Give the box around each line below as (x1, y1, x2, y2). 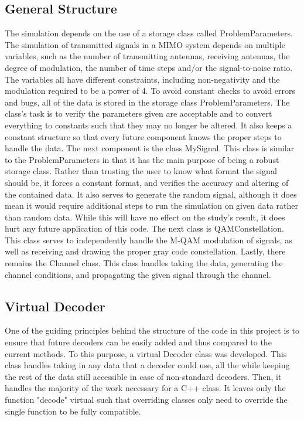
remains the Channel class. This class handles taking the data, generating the (5, 257, 283, 269)
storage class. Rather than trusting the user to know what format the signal (5, 165, 277, 177)
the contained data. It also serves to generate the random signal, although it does (5, 188, 297, 200)
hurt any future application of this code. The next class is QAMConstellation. (5, 222, 284, 235)
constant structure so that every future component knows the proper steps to (5, 130, 282, 142)
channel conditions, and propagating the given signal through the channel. (5, 268, 271, 280)
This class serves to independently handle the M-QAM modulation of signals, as (5, 233, 292, 246)
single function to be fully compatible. (5, 405, 141, 417)
